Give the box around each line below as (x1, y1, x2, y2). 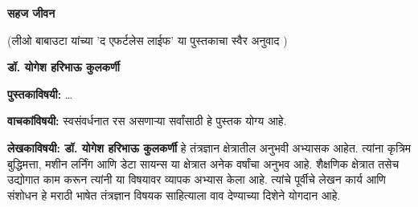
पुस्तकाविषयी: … (7, 85, 73, 102)
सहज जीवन (7, 5, 55, 21)
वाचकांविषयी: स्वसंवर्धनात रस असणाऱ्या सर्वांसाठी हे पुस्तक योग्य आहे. (7, 112, 287, 129)
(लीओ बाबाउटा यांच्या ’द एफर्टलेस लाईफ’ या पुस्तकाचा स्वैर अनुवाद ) (7, 31, 288, 48)
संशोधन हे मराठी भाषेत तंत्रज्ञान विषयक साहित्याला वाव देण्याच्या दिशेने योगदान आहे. (7, 186, 341, 203)
